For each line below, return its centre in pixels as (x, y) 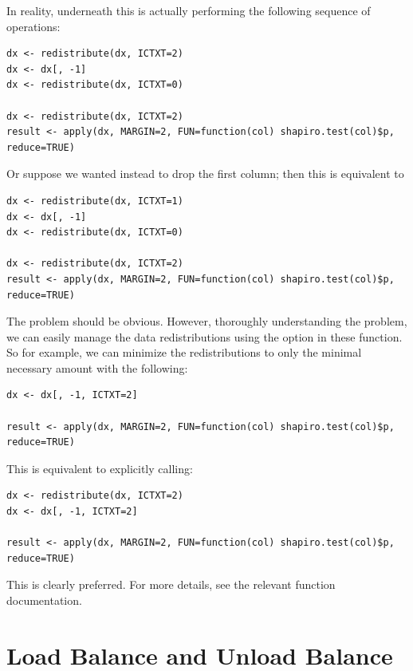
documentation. (44, 600)
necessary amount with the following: (97, 367)
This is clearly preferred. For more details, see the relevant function (171, 584)
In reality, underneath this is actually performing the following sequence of (189, 10)
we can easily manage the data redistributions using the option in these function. (205, 336)
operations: (33, 26)
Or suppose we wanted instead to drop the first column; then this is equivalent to (205, 174)
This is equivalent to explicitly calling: (100, 468)
